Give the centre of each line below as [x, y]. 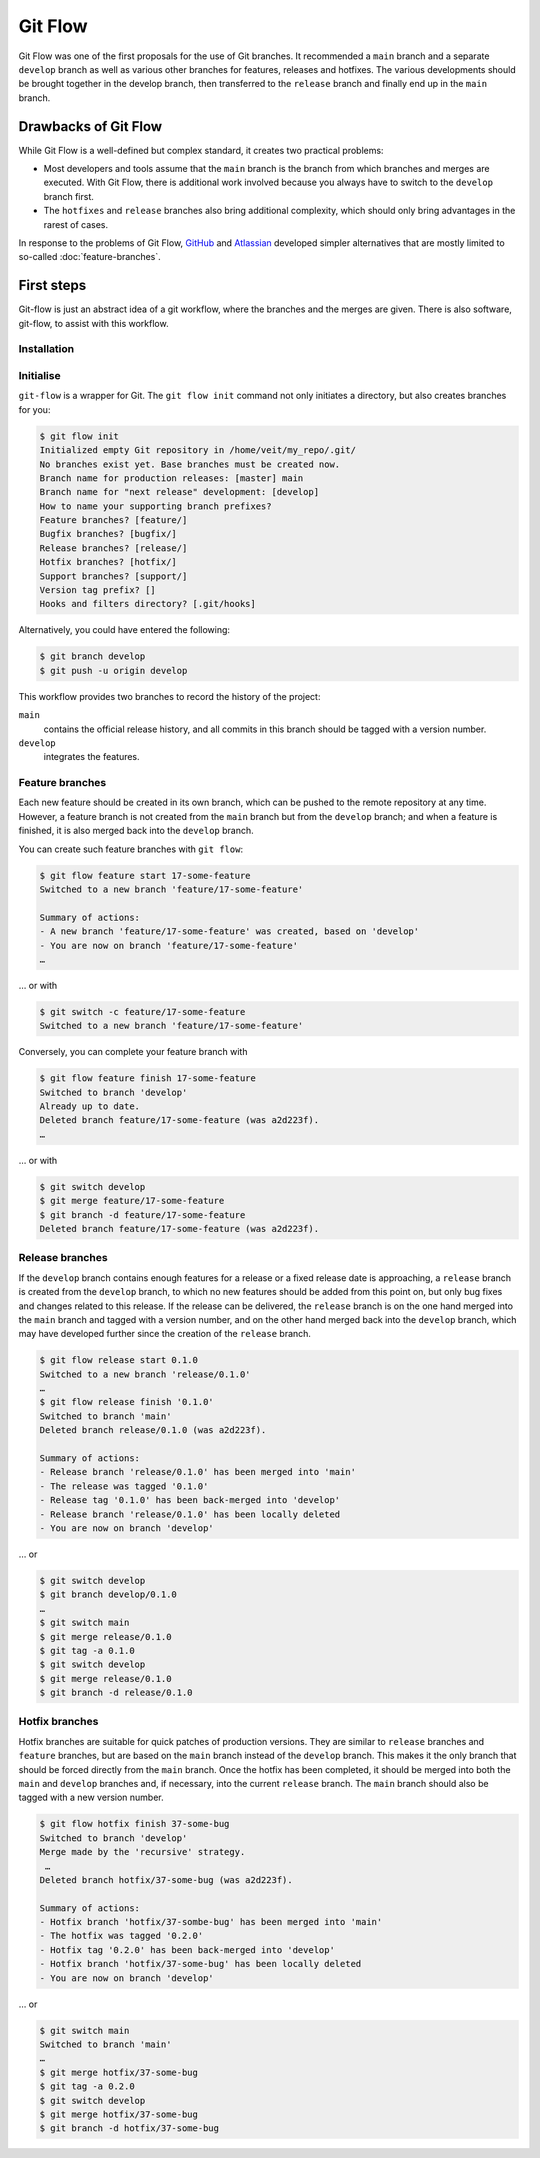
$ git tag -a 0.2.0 [87, 2086]
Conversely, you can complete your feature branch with [133, 1052]
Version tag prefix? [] [98, 590]
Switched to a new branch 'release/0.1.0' [145, 1374]
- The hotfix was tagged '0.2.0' [121, 1936]
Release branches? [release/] [113, 548]
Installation [46, 349]
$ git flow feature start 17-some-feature [145, 875]
